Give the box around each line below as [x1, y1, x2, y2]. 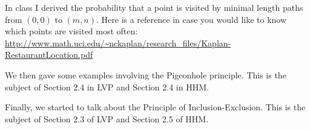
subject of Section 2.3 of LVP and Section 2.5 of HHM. [5, 112, 209, 125]
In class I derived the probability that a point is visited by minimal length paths [5, 1, 303, 13]
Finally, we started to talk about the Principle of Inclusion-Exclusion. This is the [5, 101, 306, 113]
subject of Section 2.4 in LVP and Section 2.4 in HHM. [5, 80, 209, 93]
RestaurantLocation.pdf [5, 48, 93, 61]
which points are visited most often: [5, 25, 138, 37]
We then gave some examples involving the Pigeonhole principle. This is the [5, 68, 286, 81]
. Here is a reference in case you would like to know [96, 13, 287, 25]
